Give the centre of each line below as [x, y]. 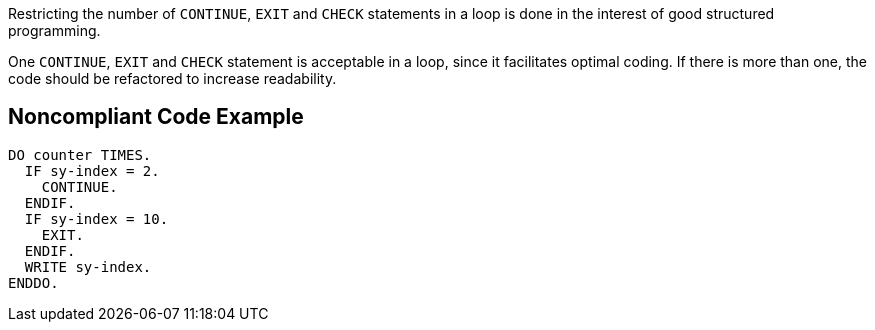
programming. [54, 30]
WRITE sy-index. [88, 266]
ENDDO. [33, 282]
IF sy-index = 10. [96, 218]
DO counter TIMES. [80, 154]
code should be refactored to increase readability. [172, 78]
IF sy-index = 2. [92, 170]
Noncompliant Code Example [156, 117]
